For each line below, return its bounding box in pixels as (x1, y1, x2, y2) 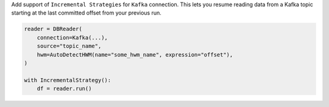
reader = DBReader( (24, 26, 82, 33)
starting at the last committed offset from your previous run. (11, 9, 161, 16)
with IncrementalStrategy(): (24, 77, 111, 83)
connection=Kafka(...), (37, 34, 108, 41)
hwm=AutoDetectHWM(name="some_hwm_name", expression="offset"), (37, 51, 233, 58)
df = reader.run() (37, 85, 92, 92)
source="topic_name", (37, 43, 102, 50)
